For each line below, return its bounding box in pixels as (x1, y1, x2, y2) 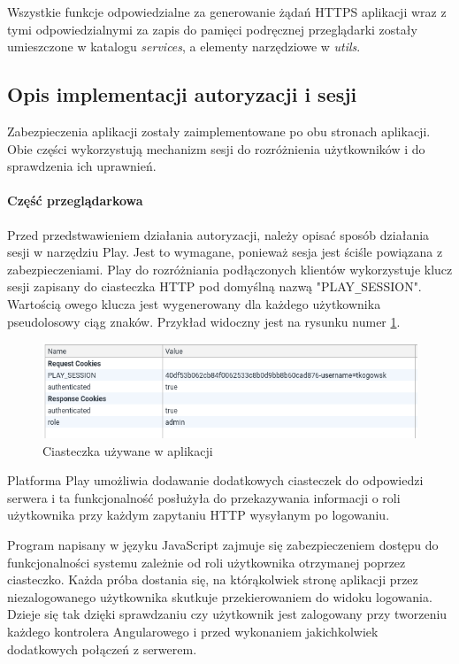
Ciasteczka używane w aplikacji (42, 441, 213, 459)
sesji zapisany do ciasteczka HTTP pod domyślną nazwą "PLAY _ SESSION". (7, 277, 422, 296)
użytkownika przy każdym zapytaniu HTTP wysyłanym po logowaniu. (7, 506, 390, 524)
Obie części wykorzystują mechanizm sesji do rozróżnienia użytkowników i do (7, 139, 425, 158)
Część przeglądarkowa (7, 191, 143, 210)
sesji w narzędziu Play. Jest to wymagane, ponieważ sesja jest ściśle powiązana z (7, 243, 443, 261)
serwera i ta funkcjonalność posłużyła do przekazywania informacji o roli (7, 488, 401, 506)
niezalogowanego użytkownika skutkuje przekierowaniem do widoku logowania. (7, 587, 432, 606)
